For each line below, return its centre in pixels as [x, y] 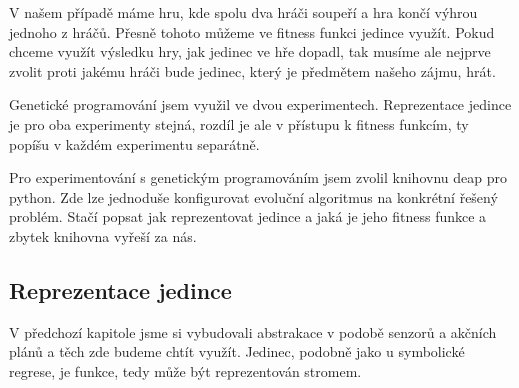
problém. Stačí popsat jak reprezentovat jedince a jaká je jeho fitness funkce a [248, 216]
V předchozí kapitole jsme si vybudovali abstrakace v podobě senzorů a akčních [253, 331]
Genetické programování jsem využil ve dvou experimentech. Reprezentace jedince [260, 104]
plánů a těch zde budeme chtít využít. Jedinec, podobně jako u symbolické [237, 351]
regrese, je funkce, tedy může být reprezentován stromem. [185, 370]
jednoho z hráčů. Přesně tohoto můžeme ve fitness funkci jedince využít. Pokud [252, 31]
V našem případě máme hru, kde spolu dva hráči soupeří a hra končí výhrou [243, 12]
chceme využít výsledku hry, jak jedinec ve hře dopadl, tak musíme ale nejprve [250, 51]
